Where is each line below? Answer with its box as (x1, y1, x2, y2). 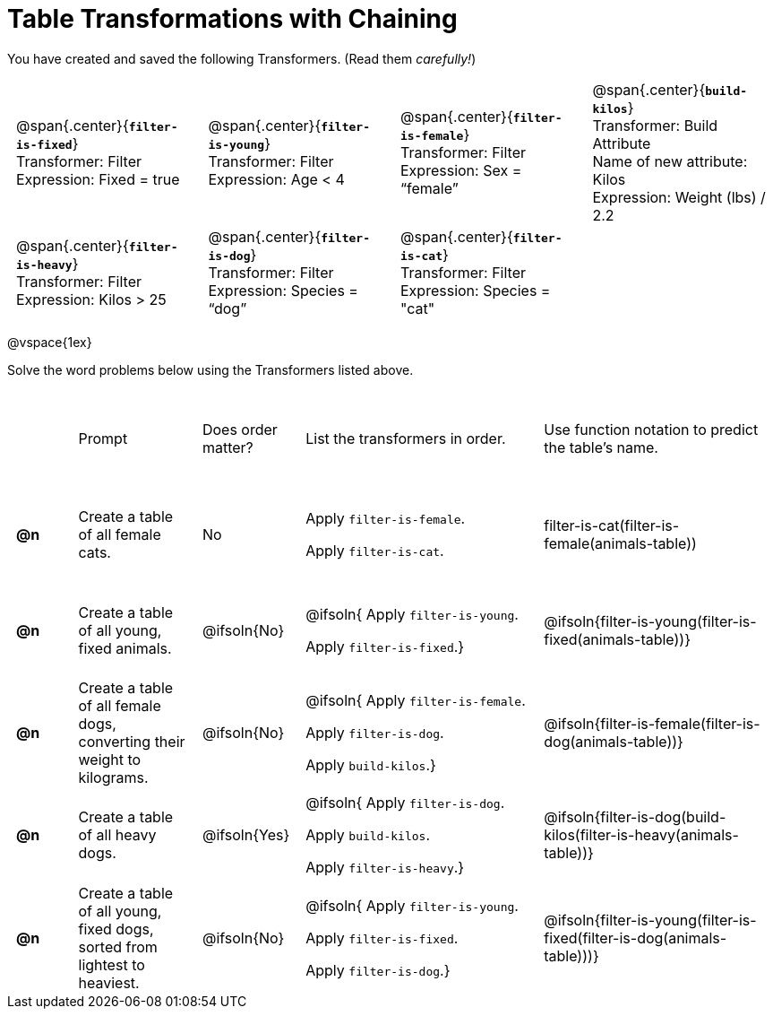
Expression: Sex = (400, 161, 522, 179)
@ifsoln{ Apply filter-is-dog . (305, 794, 505, 812)
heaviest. (78, 973, 140, 992)
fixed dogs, (78, 919, 154, 938)
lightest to (78, 955, 145, 974)
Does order (202, 420, 278, 439)
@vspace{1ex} (7, 334, 92, 350)
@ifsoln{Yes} (202, 826, 290, 845)
